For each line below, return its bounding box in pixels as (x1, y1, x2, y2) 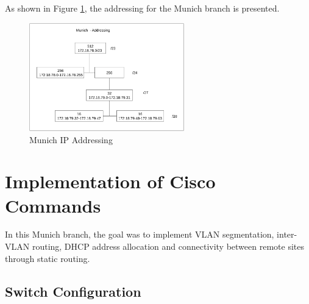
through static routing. (5, 252, 90, 264)
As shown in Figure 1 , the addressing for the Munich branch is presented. (5, 2, 280, 14)
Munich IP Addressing (29, 133, 113, 146)
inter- (277, 228, 297, 241)
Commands (5, 193, 101, 217)
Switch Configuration (5, 281, 141, 300)
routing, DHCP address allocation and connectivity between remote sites (32, 240, 304, 253)
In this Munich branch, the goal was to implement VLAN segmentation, (5, 228, 274, 241)
